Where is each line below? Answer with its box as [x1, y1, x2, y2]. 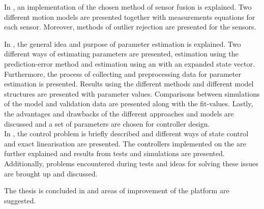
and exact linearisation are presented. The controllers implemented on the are [4, 138, 246, 148]
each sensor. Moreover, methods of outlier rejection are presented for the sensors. [4, 21, 256, 32]
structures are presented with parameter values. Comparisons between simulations [4, 88, 260, 99]
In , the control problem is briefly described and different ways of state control [4, 128, 249, 139]
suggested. [4, 195, 36, 205]
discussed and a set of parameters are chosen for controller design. [4, 118, 210, 129]
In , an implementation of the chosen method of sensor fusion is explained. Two [4, 2, 252, 12]
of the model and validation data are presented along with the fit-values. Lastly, [4, 98, 253, 109]
